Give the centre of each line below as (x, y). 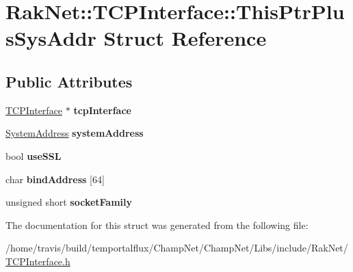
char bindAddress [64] (55, 179)
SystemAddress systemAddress (75, 133)
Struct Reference (185, 38)
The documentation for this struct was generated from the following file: (157, 225)
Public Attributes (69, 81)
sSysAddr (51, 38)
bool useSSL (34, 155)
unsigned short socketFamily (69, 202)
